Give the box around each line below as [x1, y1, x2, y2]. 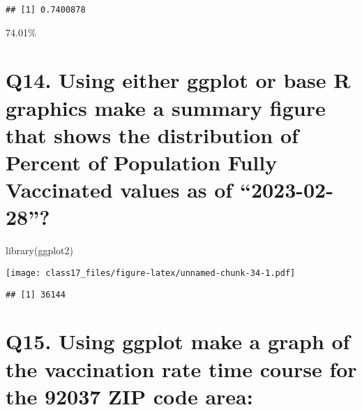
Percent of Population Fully [6, 148, 278, 176]
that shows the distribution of [6, 120, 299, 149]
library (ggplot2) [6, 243, 73, 258]
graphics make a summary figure [6, 93, 326, 122]
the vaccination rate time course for [6, 354, 357, 383]
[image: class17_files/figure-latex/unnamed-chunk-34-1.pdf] [6, 268, 296, 278]
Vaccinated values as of [6, 175, 233, 204]
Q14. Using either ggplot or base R [6, 66, 351, 94]
